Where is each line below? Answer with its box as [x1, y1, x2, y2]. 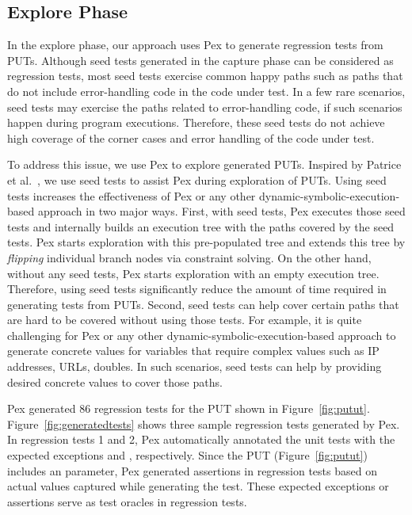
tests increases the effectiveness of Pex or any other [7, 187, 256, 204]
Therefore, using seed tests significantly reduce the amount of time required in [7, 280, 387, 297]
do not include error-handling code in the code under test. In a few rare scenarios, [7, 82, 406, 99]
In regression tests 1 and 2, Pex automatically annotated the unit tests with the [7, 431, 395, 448]
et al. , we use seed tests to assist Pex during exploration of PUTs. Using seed [7, 171, 387, 188]
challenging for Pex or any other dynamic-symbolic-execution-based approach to [7, 326, 396, 343]
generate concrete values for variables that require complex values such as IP [7, 342, 380, 359]
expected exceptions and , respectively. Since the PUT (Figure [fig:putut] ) [7, 447, 368, 463]
